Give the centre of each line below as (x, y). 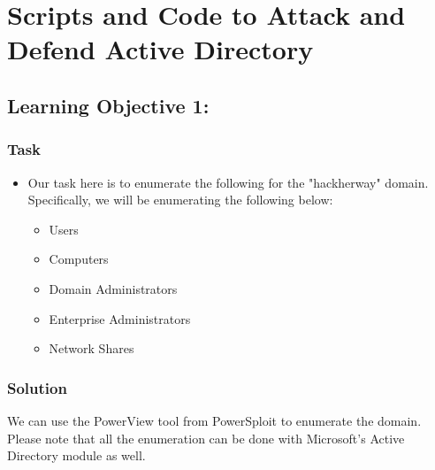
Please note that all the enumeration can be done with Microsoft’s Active (206, 438)
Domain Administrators (113, 288)
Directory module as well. (76, 455)
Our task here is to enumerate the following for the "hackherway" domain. (228, 182)
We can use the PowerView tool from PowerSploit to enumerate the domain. (214, 420)
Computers (79, 259)
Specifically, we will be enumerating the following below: (180, 200)
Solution (37, 387)
